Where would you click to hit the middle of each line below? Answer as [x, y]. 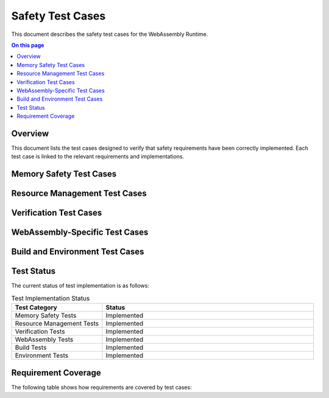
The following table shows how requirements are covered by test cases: [101, 387]
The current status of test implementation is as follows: [80, 286]
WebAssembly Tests [44, 339]
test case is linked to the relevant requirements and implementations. [98, 157]
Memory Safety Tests [46, 316]
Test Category [36, 308]
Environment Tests [42, 355]
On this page [28, 45]
